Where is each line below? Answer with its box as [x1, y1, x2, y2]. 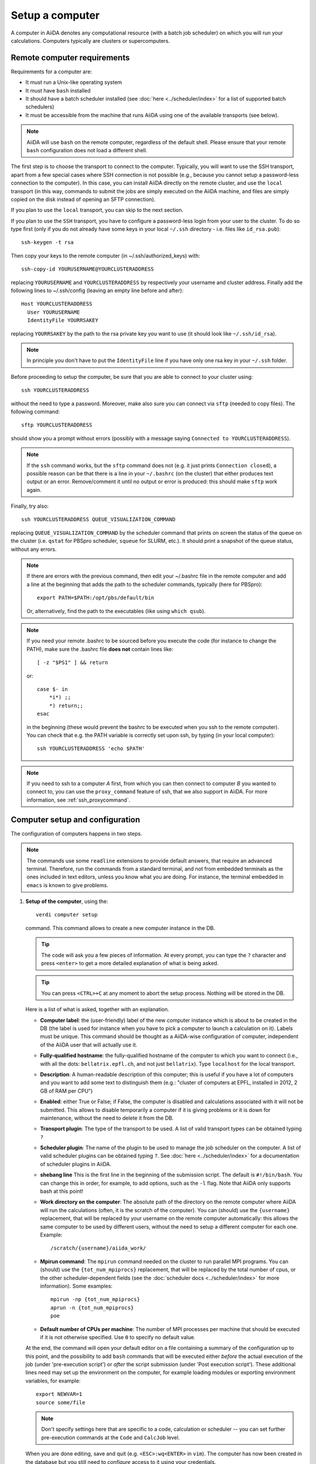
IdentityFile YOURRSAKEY [27, 317, 99, 324]
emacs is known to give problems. [26, 881, 108, 888]
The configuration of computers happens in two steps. [11, 830, 143, 837]
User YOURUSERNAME [27, 309, 80, 316]
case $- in [37, 686, 68, 692]
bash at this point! [40, 1188, 84, 1195]
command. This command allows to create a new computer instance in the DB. [25, 924, 215, 931]
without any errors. [11, 545, 57, 553]
